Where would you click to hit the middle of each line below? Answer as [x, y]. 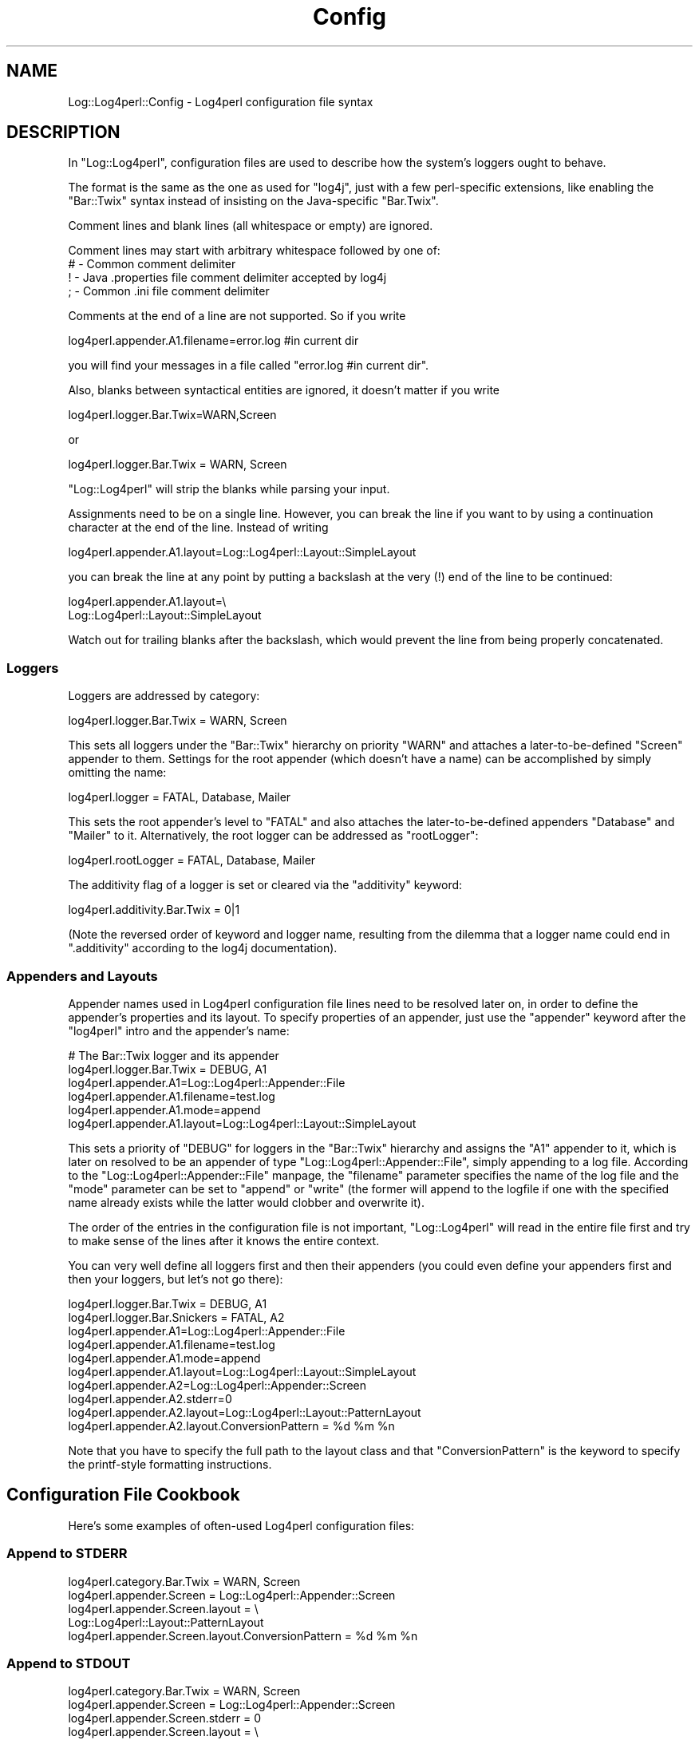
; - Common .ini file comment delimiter [169, 291]
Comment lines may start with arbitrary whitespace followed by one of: [254, 251]
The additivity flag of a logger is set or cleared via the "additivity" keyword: [265, 885]
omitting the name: [117, 773]
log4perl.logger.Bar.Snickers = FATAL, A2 [176, 1317]
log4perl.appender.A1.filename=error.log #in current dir [213, 341]
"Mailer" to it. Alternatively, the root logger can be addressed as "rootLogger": [273, 836]
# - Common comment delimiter [152, 264]
